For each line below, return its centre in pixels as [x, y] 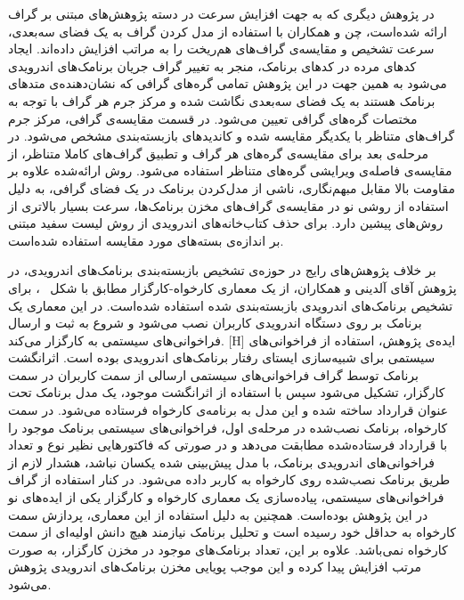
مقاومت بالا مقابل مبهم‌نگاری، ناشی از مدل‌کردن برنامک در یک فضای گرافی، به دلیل [232, 187]
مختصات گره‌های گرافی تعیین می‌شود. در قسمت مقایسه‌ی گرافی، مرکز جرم [213, 118]
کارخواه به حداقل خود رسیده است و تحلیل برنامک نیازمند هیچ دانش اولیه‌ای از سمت [232, 532]
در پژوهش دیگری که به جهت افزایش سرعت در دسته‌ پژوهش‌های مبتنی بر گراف [221, 13]
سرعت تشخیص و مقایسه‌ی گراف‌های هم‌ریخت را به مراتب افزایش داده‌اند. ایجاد [221, 49]
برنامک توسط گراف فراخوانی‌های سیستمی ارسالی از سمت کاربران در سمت [213, 374]
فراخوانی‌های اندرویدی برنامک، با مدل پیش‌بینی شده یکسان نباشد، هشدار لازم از [221, 462]
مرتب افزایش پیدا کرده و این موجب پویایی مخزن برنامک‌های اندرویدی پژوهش [215, 567]
